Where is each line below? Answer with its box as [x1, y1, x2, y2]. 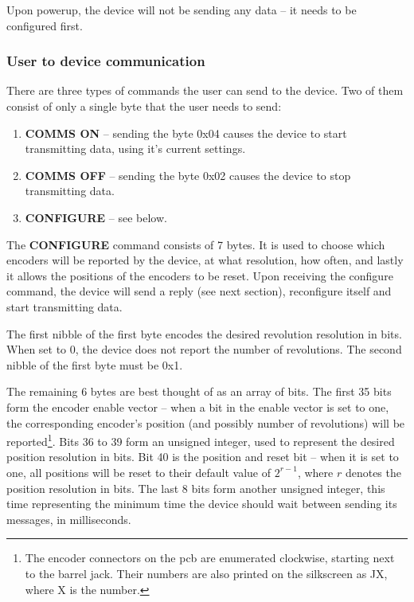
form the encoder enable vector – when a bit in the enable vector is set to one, [6, 398, 389, 415]
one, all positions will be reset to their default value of [6, 463, 271, 480]
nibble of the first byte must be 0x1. [6, 356, 183, 373]
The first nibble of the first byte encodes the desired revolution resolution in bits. [6, 325, 402, 342]
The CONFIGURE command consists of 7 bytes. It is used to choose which [6, 236, 385, 252]
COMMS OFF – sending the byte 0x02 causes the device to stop [25, 166, 351, 183]
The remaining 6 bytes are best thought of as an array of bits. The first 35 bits [6, 383, 392, 400]
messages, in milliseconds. [6, 510, 131, 527]
